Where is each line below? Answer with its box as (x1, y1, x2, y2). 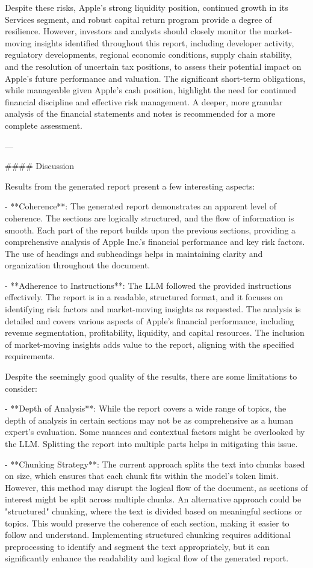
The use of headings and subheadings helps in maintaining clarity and (5, 247, 263, 259)
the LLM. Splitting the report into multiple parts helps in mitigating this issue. (5, 437, 298, 449)
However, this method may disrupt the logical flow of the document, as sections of (5, 481, 308, 493)
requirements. (5, 350, 55, 362)
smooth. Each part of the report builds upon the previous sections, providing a (5, 223, 296, 236)
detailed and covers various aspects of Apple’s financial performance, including (5, 314, 294, 327)
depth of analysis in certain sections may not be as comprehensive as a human (5, 413, 293, 426)
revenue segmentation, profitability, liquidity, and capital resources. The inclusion (5, 326, 305, 339)
